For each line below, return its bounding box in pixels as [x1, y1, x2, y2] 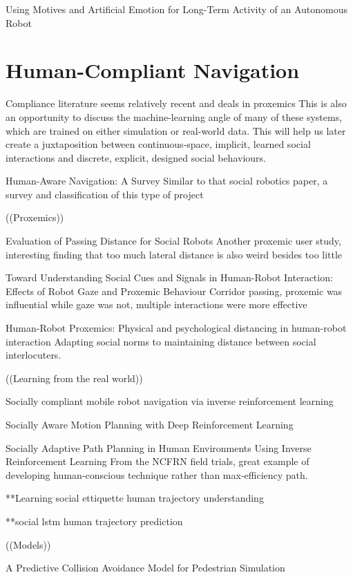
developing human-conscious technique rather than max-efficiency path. [6, 467, 308, 482]
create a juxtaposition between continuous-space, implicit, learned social [6, 137, 311, 151]
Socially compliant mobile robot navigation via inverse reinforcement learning [6, 394, 334, 408]
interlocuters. [6, 348, 61, 362]
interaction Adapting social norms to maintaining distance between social [6, 334, 316, 348]
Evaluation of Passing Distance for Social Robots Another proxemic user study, [6, 234, 341, 248]
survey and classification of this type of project [6, 187, 204, 201]
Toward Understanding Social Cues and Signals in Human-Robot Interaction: [6, 270, 333, 285]
